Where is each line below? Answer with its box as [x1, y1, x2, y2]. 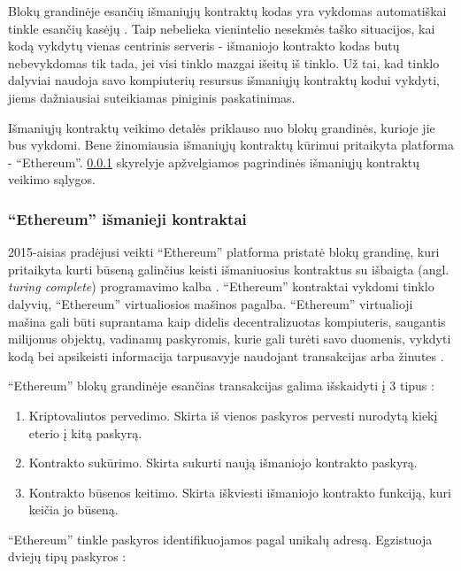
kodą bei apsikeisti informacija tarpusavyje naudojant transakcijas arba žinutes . [8, 346, 444, 365]
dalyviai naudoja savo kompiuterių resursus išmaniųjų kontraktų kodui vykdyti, [8, 71, 440, 89]
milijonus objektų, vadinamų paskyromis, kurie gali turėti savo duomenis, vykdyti [8, 329, 451, 348]
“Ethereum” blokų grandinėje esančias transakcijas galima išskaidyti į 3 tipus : [8, 376, 434, 395]
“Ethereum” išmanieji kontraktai [8, 207, 247, 229]
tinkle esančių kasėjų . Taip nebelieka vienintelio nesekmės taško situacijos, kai [8, 19, 435, 37]
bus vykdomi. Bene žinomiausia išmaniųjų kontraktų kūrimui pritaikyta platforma [8, 135, 454, 154]
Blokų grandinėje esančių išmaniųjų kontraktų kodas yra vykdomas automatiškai [8, 2, 447, 19]
